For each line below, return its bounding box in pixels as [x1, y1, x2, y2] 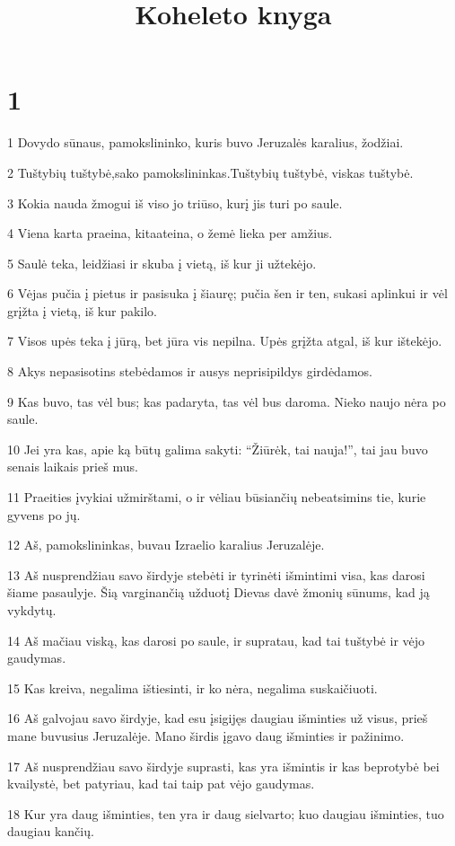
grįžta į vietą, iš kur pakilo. [7, 301, 158, 320]
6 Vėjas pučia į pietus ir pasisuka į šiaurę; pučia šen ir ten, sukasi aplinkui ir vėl [7, 284, 448, 303]
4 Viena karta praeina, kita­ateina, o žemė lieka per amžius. [7, 224, 333, 242]
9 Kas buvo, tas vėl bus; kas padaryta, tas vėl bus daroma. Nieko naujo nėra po [7, 392, 446, 410]
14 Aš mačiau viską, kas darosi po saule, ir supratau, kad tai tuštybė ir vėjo [7, 630, 425, 649]
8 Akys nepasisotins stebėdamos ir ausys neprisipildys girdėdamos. [7, 362, 372, 381]
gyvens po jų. [7, 505, 81, 524]
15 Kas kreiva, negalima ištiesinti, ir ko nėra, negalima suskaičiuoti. [7, 678, 378, 697]
